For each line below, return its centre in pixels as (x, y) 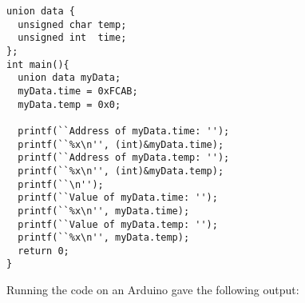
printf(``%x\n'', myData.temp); (104, 238)
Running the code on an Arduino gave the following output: (153, 290)
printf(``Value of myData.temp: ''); (118, 224)
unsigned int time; (72, 38)
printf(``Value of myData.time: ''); (118, 198)
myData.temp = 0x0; (69, 104)
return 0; (44, 251)
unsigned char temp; (72, 24)
